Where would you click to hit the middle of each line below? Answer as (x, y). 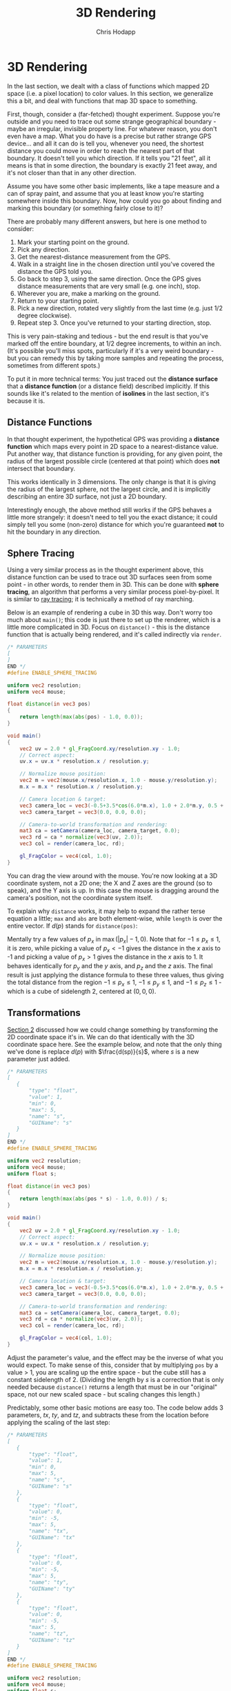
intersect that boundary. (41, 468)
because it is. (26, 401)
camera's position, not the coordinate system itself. (80, 897)
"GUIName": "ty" (52, 1589)
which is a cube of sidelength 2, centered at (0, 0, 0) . (82, 991)
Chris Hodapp (116, 32)
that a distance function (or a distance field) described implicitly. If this (109, 386)
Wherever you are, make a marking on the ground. (89, 293)
